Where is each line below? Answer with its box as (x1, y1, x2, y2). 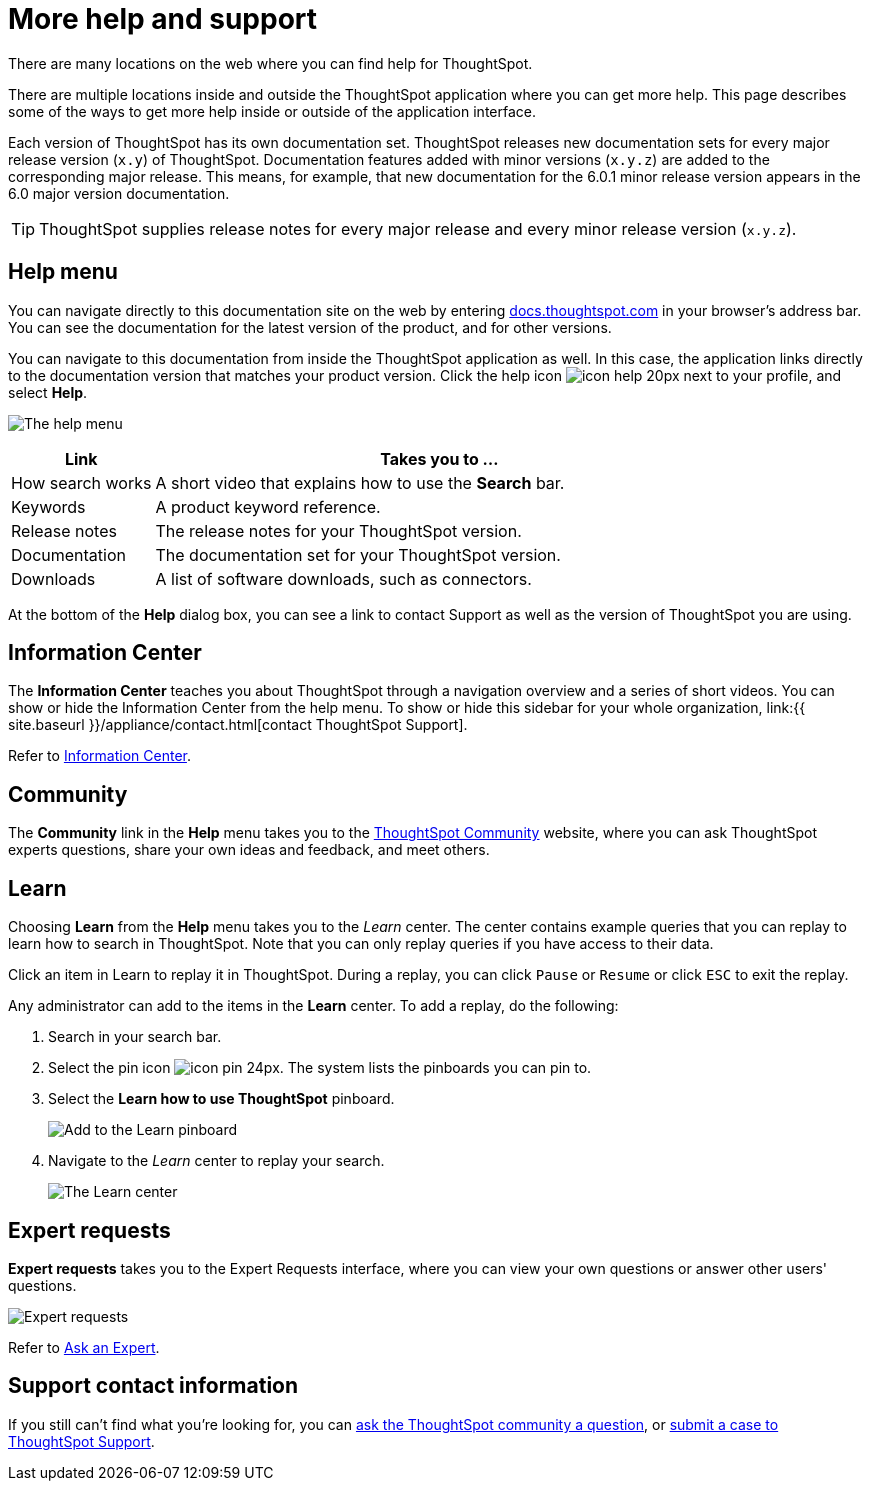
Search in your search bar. (48, 1028, 222, 1046)
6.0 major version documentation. (8, 184, 230, 202)
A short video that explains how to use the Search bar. (155, 472, 565, 493)
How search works (11, 472, 152, 493)
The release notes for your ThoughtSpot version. (155, 520, 522, 541)
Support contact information (8, 1373, 299, 1399)
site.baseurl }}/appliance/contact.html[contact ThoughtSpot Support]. (8, 716, 468, 734)
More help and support (8, 2, 318, 36)
